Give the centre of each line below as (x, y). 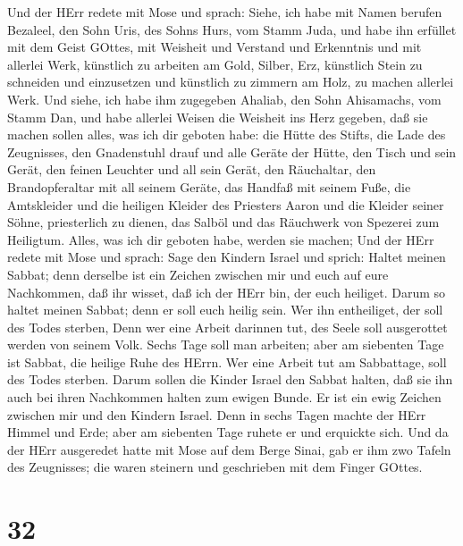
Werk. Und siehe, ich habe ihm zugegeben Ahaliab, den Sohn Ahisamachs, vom (224, 99)
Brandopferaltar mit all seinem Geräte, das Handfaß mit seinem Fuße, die (209, 186)
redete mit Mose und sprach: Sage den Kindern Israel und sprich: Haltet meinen (227, 257)
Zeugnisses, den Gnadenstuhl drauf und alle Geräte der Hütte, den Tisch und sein (232, 151)
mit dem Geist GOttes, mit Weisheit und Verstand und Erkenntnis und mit (215, 47)
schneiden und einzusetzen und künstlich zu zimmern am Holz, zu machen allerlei (231, 82)
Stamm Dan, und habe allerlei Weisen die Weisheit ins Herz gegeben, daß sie (218, 117)
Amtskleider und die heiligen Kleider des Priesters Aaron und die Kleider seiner (226, 204)
